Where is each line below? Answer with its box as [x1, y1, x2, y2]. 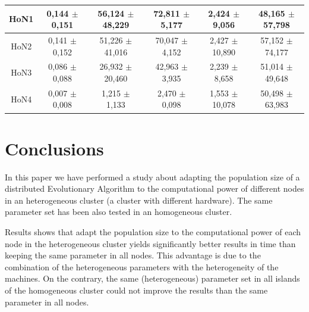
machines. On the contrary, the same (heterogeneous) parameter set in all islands [5, 272, 300, 285]
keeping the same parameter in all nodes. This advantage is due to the [5, 249, 261, 261]
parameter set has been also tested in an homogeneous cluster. [5, 205, 232, 218]
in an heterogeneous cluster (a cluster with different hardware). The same [5, 194, 273, 206]
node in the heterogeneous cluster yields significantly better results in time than [5, 237, 296, 249]
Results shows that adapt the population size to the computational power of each [5, 226, 301, 238]
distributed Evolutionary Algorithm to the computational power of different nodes [5, 182, 304, 195]
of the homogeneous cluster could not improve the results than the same [5, 283, 268, 296]
